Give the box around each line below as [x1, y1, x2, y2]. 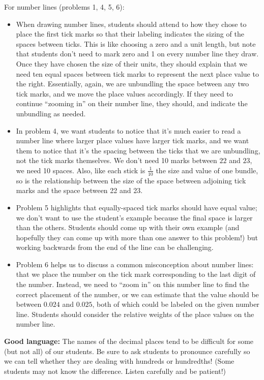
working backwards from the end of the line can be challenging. [16, 242, 214, 252]
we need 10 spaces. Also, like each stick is [16, 165, 145, 175]
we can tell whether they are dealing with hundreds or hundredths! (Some [4, 356, 234, 366]
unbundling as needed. [16, 108, 86, 118]
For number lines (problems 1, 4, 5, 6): [4, 2, 125, 12]
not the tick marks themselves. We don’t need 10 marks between [16, 155, 217, 166]
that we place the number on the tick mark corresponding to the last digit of [16, 269, 256, 279]
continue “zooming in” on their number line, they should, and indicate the [16, 98, 248, 109]
